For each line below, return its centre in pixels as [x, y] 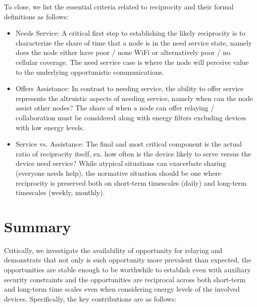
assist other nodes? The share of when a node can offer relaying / [115, 108]
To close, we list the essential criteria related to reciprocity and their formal [119, 6]
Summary [38, 226]
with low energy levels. [50, 127]
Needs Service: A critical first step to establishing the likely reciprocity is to [130, 33]
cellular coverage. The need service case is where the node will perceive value [132, 62]
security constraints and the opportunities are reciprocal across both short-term [125, 279]
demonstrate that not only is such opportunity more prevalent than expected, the [128, 260]
